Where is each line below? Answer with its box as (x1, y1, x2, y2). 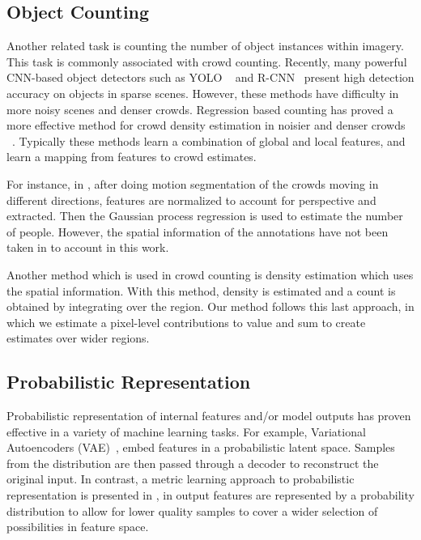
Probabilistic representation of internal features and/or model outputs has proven (6, 407, 411, 424)
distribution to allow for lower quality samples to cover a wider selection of (6, 502, 378, 519)
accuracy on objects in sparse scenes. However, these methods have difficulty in (6, 84, 399, 101)
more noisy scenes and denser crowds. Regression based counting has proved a (6, 100, 393, 117)
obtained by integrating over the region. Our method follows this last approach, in (6, 298, 415, 315)
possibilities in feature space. (6, 518, 149, 535)
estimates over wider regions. (6, 330, 150, 347)
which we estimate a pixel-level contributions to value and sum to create (6, 313, 366, 330)
